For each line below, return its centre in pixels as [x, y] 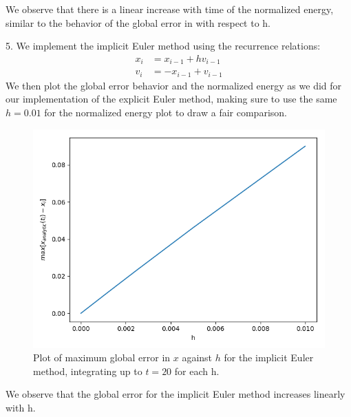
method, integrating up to [88, 371]
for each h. [197, 371]
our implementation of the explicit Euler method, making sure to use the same [171, 99]
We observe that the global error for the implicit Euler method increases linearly [175, 394]
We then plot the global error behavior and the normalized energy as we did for [174, 85]
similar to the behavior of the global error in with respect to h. [138, 22]
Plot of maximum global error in [102, 357]
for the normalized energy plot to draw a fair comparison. [166, 112]
